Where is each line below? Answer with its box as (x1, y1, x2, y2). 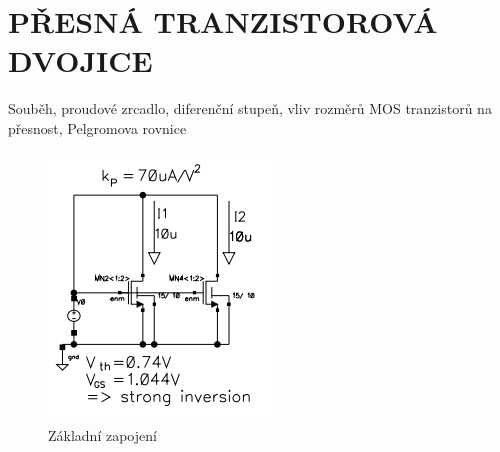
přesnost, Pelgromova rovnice (8, 117, 187, 138)
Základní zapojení (48, 425, 157, 446)
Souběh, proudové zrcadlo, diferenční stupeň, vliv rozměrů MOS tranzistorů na (8, 98, 492, 119)
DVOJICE (8, 40, 153, 81)
